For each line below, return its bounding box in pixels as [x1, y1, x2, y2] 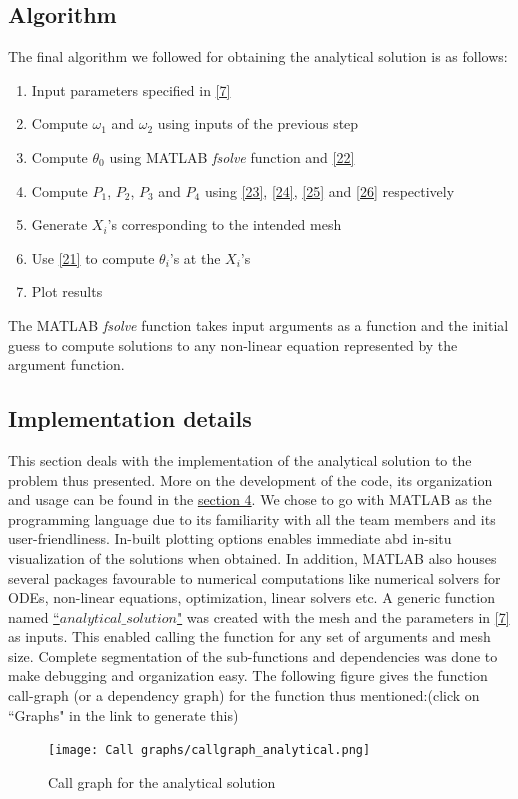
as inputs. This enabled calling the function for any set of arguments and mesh [8, 626, 491, 647]
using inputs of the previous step [157, 113, 359, 134]
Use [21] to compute [31, 247, 155, 268]
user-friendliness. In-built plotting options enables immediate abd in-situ [8, 528, 452, 549]
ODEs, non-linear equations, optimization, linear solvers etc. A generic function [8, 587, 495, 608]
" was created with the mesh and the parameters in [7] [176, 606, 510, 627]
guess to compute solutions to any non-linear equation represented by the [8, 334, 458, 355]
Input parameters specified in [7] [31, 79, 231, 100]
